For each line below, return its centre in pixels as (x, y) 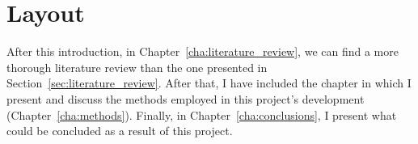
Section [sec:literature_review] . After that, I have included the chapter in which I (209, 83)
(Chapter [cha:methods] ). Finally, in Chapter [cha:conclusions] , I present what (202, 114)
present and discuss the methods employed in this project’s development (186, 98)
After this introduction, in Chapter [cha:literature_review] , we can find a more (203, 51)
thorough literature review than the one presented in (137, 67)
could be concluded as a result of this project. (120, 131)
